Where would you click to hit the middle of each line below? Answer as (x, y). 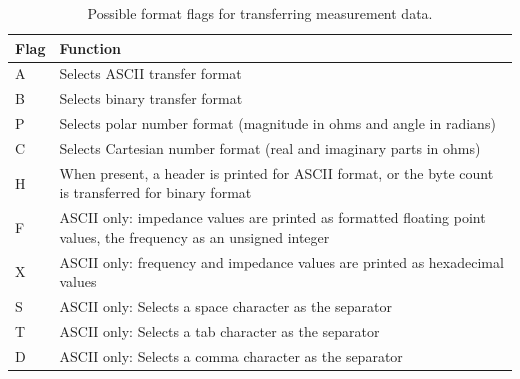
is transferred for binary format (155, 192)
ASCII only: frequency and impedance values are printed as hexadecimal (281, 261)
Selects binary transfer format (151, 98)
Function (90, 47)
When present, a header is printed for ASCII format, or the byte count (276, 172)
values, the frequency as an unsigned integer (194, 236)
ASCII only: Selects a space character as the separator (226, 306)
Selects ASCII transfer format (150, 73)
